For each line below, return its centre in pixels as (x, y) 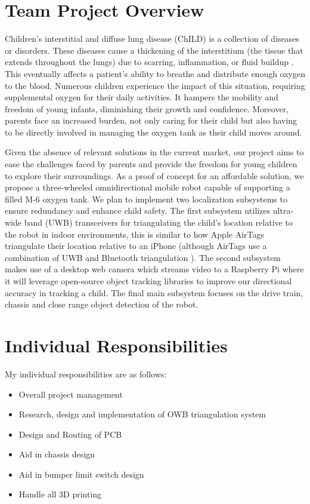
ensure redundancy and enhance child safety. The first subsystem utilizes (138, 210)
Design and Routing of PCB (70, 434)
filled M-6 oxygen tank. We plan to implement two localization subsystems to (146, 199)
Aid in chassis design (57, 454)
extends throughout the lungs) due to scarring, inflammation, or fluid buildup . (149, 62)
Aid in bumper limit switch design (81, 474)
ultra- (283, 210)
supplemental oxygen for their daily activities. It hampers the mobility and (142, 97)
